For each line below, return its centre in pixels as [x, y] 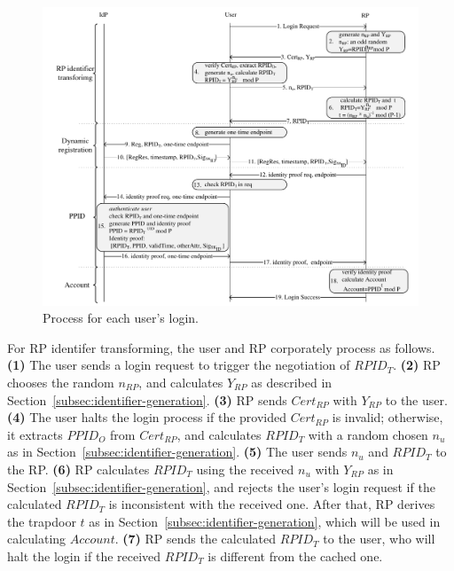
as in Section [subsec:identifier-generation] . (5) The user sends [177, 452]
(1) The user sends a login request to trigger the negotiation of [179, 365]
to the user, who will [379, 539]
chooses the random [61, 382]
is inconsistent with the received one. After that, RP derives [272, 504]
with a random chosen [368, 434]
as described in [292, 382]
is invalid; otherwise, [387, 417]
